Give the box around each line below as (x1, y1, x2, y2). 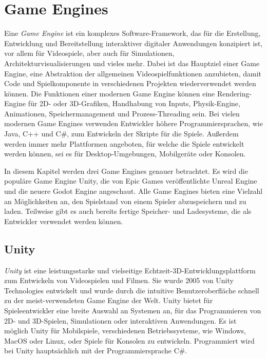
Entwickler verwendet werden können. (4, 215, 123, 226)
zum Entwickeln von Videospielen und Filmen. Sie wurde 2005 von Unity (4, 275, 234, 286)
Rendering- (217, 88, 252, 98)
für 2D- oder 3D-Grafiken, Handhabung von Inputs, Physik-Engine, (28, 98, 240, 109)
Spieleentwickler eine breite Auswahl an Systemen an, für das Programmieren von (4, 305, 261, 315)
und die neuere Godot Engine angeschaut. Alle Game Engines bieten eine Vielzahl (4, 186, 263, 196)
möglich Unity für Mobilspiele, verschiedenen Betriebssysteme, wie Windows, (4, 325, 246, 336)
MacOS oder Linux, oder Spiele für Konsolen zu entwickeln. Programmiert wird (4, 335, 255, 346)
